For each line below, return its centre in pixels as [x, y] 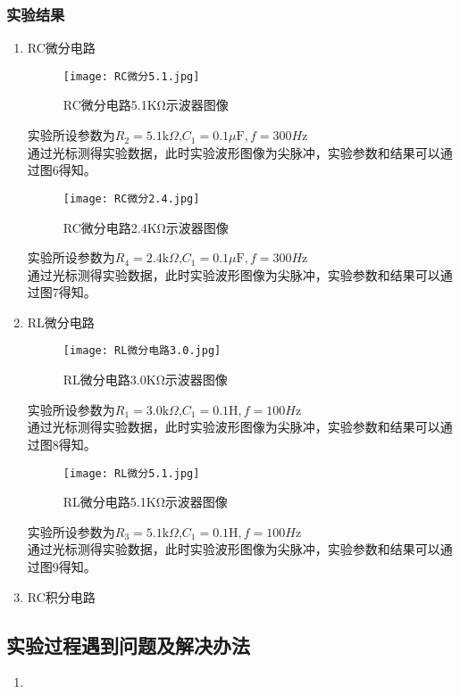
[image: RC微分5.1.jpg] [131, 76]
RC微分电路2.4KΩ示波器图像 [146, 227]
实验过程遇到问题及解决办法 [128, 644]
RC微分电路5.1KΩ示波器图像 [146, 105]
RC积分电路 [61, 596]
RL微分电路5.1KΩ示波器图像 [145, 502]
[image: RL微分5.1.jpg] [131, 473]
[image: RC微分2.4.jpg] [131, 198]
